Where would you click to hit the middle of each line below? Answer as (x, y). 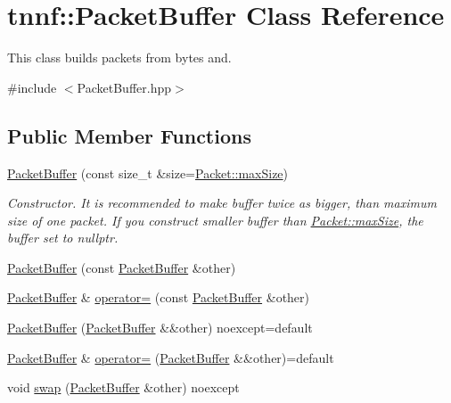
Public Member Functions (129, 135)
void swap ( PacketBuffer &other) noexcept (123, 387)
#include (32, 87)
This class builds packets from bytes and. (119, 58)
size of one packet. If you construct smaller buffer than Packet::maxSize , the (215, 220)
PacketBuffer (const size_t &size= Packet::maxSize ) (148, 173)
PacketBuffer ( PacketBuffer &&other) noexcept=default (160, 328)
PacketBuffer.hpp (124, 87)
